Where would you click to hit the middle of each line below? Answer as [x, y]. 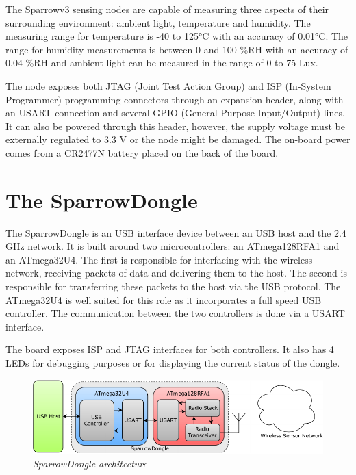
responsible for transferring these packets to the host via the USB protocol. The [173, 286]
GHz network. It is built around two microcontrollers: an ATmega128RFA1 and [173, 246]
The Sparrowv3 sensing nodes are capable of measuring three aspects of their [167, 9]
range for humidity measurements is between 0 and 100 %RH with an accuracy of [177, 49]
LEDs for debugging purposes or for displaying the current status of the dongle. [173, 363]
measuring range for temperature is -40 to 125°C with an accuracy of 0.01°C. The [177, 36]
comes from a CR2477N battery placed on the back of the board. [142, 152]
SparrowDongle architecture [90, 463]
